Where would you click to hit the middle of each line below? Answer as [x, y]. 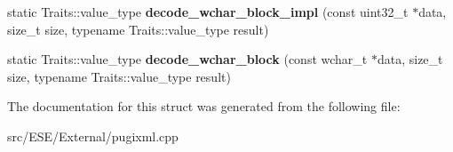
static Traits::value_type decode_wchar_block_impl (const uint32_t [208, 12]
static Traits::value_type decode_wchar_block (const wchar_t [187, 59]
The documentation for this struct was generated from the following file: [204, 106]
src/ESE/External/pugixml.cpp [93, 136]
